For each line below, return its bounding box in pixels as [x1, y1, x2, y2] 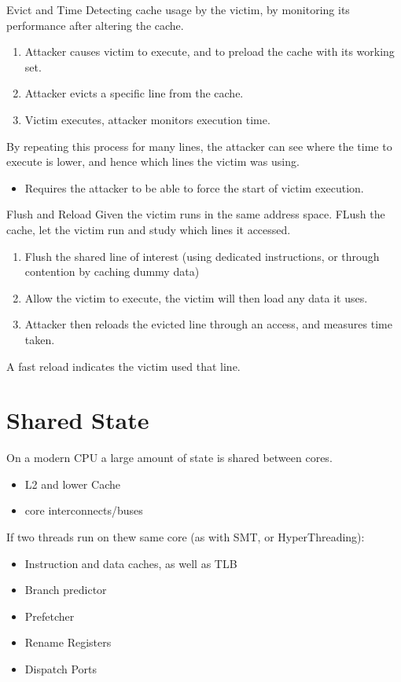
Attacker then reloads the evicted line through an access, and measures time [24, 316, 392, 332]
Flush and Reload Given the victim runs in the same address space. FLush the [6, 206, 385, 222]
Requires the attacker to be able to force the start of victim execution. [24, 179, 364, 196]
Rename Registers [24, 634, 112, 651]
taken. [24, 331, 55, 347]
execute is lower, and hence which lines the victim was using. [6, 153, 300, 170]
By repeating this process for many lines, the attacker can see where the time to [6, 137, 392, 154]
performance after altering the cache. [6, 16, 184, 33]
